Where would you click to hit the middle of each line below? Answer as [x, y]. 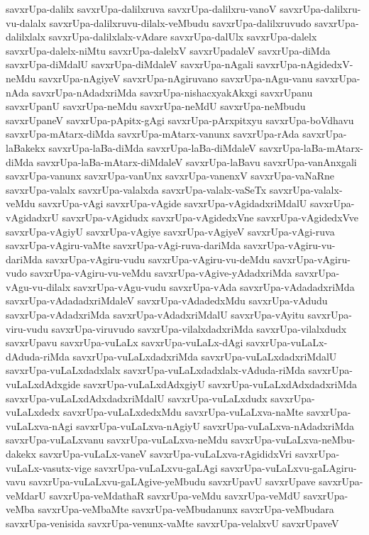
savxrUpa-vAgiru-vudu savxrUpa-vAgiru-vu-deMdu [158, 259]
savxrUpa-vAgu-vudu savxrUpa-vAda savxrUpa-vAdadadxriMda [214, 286]
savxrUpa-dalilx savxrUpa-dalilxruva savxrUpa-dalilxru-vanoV [141, 9]
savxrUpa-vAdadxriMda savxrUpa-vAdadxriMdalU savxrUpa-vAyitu [155, 315]
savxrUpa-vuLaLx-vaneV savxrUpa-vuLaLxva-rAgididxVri [166, 453]
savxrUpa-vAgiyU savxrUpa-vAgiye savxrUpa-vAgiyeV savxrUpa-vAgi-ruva [170, 231]
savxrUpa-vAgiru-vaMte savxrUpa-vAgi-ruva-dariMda [123, 245]
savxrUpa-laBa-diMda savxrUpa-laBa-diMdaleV [152, 147]
